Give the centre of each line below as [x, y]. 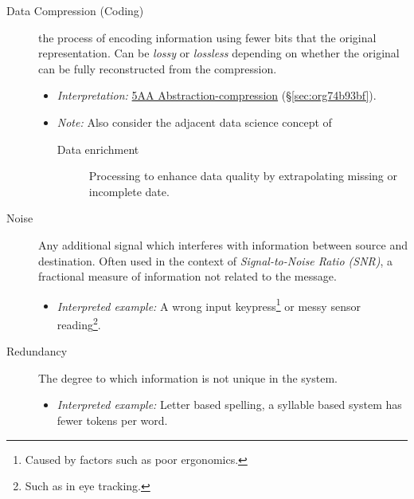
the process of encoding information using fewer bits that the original [207, 37]
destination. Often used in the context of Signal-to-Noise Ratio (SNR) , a [216, 260]
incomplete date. [129, 191]
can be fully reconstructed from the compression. [158, 68]
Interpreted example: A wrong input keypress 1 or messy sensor [209, 305]
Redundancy [37, 351]
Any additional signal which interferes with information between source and [223, 244]
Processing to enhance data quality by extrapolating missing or [243, 176]
